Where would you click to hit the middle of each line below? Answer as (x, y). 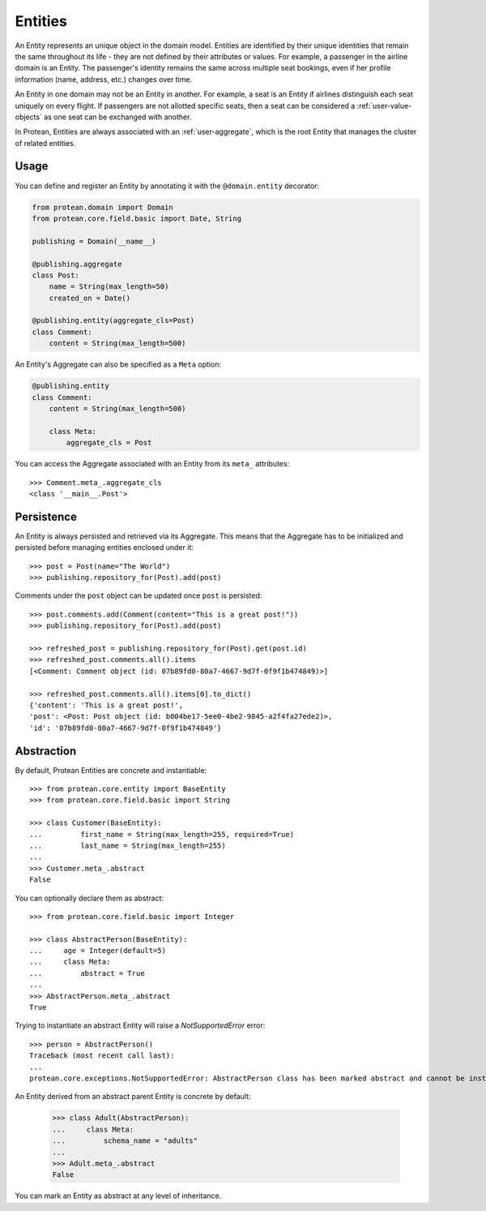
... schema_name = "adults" (125, 1141)
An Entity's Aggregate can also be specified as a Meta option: (118, 364)
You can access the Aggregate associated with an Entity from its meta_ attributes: (152, 464)
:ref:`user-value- (384, 105)
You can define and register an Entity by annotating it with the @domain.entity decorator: (167, 186)
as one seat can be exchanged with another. (117, 117)
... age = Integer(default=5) (98, 951)
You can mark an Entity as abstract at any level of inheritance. (118, 1196)
